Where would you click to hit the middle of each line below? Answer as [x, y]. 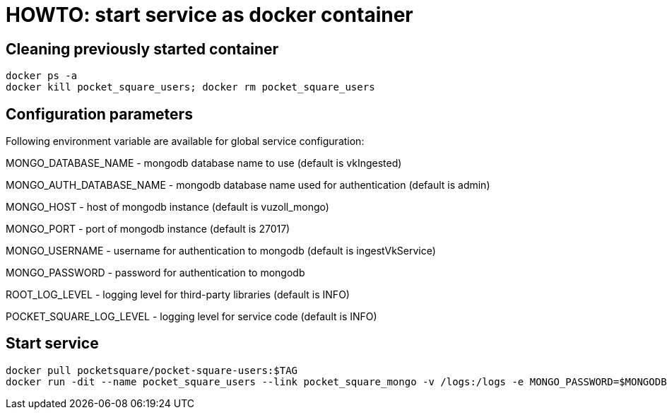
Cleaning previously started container [142, 49]
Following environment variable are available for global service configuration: [185, 141]
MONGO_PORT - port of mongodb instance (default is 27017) [148, 229]
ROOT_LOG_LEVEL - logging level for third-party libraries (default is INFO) [178, 295]
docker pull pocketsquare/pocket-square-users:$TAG [152, 370]
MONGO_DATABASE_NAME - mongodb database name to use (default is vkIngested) [204, 163]
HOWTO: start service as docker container [209, 15]
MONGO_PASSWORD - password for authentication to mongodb [155, 273]
